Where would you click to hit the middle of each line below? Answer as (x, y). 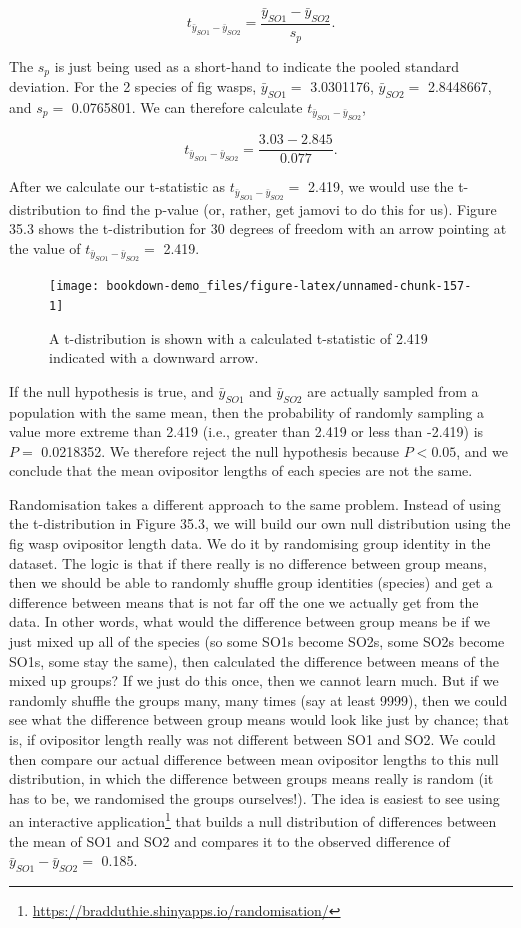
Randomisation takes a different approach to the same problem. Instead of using (255, 503)
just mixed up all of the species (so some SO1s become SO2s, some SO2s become (257, 641)
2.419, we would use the (380, 186)
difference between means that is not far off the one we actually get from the (244, 601)
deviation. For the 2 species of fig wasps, (133, 85)
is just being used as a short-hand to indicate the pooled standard (256, 65)
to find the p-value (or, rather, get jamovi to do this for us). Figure (291, 208)
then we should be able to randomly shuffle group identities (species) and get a (251, 582)
